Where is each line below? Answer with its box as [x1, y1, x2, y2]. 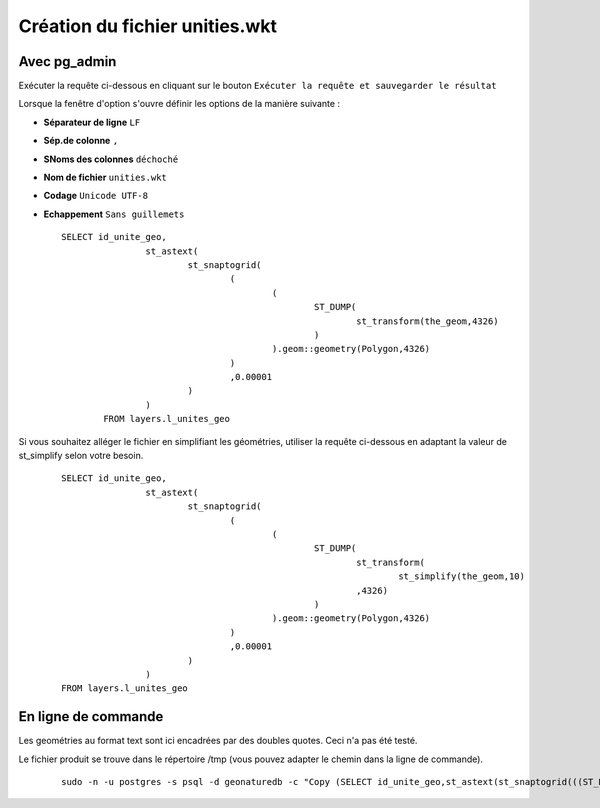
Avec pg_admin [18, 53, 117, 70]
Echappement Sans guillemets [43, 208, 185, 220]
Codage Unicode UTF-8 [43, 190, 149, 202]
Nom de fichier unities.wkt [43, 171, 167, 184]
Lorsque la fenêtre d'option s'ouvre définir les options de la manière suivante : [18, 98, 340, 110]
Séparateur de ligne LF [43, 116, 141, 128]
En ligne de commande [18, 708, 164, 725]
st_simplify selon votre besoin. [18, 450, 144, 462]
